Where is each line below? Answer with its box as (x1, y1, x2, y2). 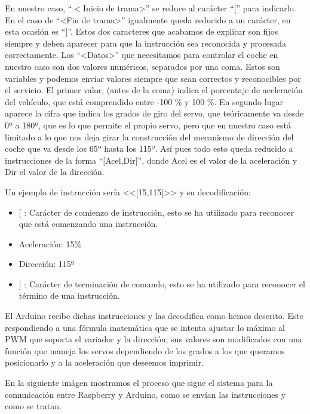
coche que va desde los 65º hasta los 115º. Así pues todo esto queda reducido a (5, 142, 293, 155)
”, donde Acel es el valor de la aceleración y (137, 154, 297, 166)
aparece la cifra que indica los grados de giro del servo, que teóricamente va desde (5, 107, 304, 119)
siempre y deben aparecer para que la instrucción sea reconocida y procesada (5, 36, 287, 49)
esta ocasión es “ (5, 25, 66, 38)
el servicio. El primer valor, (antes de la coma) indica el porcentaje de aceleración (5, 84, 303, 96)
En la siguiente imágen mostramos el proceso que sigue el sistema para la (5, 376, 273, 389)
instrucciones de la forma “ (5, 154, 103, 166)
